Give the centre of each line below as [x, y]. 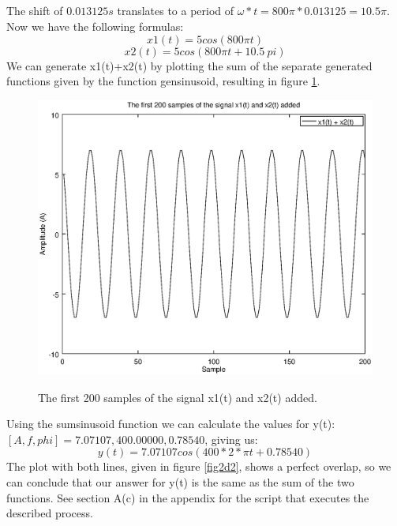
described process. [50, 513]
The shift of [35, 11]
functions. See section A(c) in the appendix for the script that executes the [188, 497]
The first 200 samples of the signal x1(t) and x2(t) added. [178, 397]
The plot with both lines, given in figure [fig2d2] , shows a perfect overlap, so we [199, 466]
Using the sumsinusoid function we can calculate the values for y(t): [171, 424]
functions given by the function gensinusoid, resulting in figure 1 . [163, 81]
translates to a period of [176, 11]
